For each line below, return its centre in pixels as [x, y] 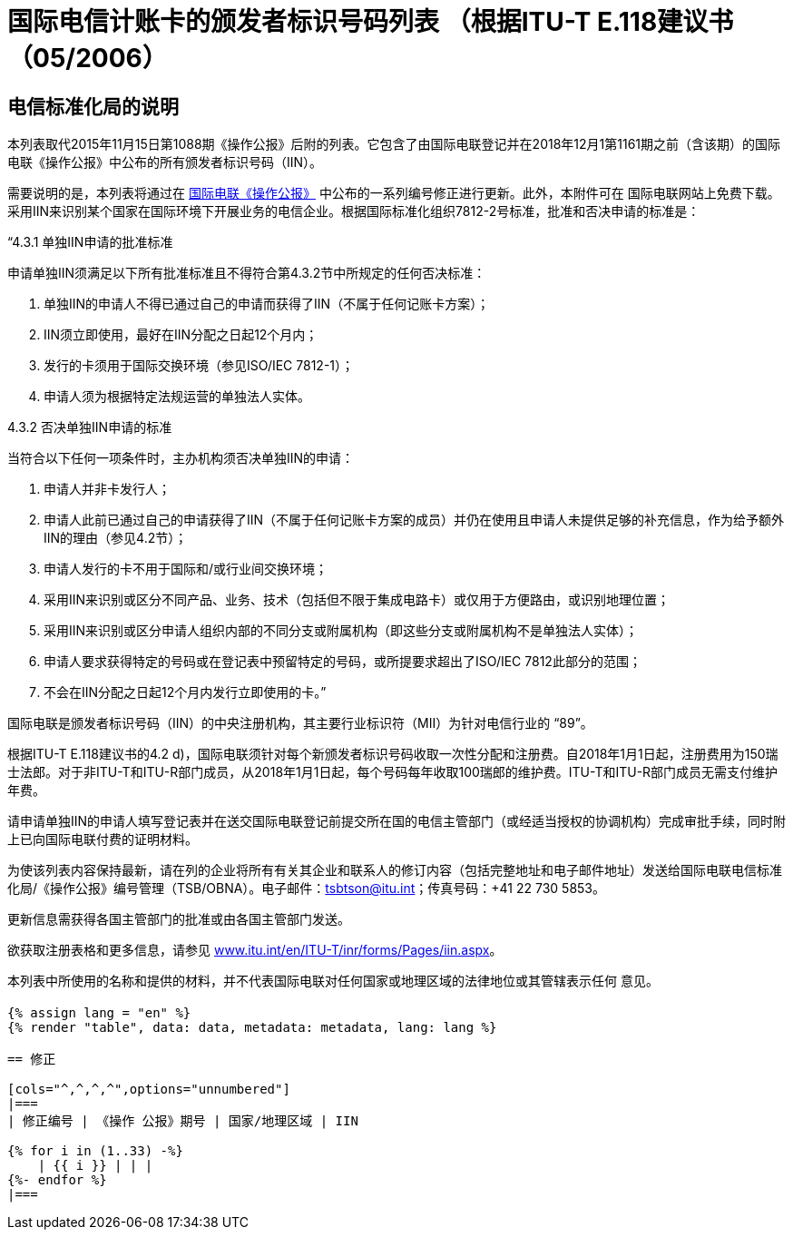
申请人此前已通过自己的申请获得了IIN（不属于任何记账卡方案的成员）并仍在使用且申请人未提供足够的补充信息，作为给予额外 [414, 520]
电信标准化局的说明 [93, 106]
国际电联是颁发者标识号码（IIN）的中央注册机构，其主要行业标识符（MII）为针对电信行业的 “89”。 [300, 723]
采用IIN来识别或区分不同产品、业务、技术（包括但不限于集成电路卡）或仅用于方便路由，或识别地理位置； [357, 600]
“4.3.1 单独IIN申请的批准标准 [90, 242]
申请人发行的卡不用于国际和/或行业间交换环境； [186, 569]
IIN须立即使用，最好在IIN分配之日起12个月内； [181, 335]
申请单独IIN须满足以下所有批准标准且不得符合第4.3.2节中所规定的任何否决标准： [247, 273]
